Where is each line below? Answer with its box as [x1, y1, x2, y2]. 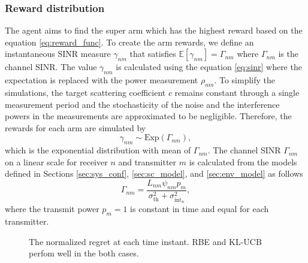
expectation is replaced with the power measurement [5, 74, 198, 86]
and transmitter [118, 155, 177, 168]
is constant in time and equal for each [130, 202, 269, 215]
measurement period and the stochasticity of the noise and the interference [5, 98, 280, 110]
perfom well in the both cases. [29, 247, 139, 259]
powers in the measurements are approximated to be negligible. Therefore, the [5, 110, 292, 122]
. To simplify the [214, 74, 276, 86]
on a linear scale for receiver [5, 155, 108, 168]
